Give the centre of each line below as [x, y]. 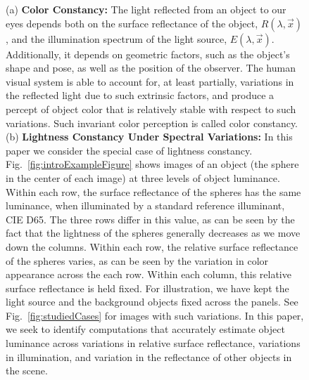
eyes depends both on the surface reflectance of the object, [132, 23]
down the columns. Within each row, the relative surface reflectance [152, 246]
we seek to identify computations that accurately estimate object [145, 329]
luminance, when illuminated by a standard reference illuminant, [145, 205]
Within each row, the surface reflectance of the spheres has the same [153, 191]
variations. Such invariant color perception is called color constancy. [152, 123]
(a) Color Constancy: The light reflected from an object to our [146, 9]
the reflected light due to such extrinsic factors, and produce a [140, 95]
